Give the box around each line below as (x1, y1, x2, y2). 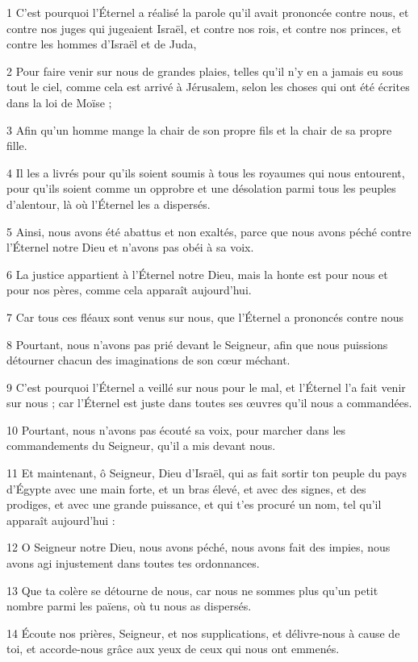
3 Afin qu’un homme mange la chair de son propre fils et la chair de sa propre (6, 121, 392, 138)
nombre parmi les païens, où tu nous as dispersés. (6, 597, 252, 614)
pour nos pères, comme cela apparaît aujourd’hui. (6, 281, 252, 298)
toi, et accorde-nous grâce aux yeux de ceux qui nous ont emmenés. (6, 640, 340, 657)
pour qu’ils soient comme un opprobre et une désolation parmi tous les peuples (6, 180, 396, 197)
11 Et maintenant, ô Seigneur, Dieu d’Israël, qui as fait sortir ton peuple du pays (6, 464, 407, 481)
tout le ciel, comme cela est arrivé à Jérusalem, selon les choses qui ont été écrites (6, 78, 410, 95)
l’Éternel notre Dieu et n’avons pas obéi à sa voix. (6, 239, 254, 256)
